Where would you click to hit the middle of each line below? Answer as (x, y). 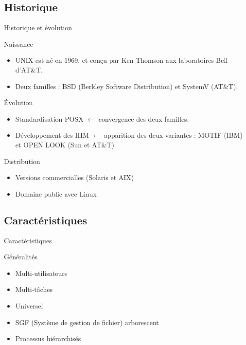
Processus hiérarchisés (48, 338)
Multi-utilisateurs (41, 273)
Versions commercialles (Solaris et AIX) (75, 177)
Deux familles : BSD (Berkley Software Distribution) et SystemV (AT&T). (127, 86)
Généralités (21, 257)
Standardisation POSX (49, 118)
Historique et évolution (38, 27)
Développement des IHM (52, 135)
